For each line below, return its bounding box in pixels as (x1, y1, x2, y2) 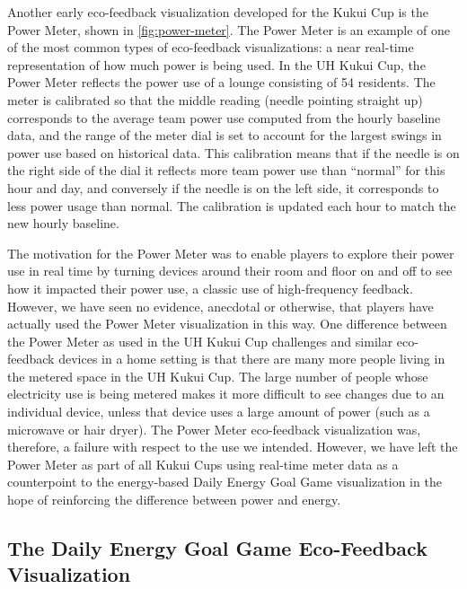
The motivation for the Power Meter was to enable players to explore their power (7, 243, 454, 262)
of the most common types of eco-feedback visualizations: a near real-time (7, 38, 414, 57)
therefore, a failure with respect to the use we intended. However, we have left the (7, 437, 458, 456)
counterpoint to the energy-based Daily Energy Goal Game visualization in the (7, 472, 442, 491)
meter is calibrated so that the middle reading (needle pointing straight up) (7, 90, 423, 109)
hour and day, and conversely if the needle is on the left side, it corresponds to (7, 178, 439, 197)
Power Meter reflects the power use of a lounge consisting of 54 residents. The (7, 73, 436, 92)
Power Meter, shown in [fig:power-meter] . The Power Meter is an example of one (7, 20, 451, 39)
